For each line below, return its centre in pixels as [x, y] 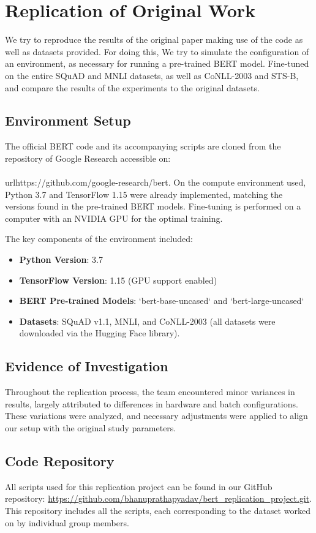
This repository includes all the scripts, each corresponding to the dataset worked [158, 510]
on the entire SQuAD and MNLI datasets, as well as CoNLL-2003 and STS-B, [152, 75]
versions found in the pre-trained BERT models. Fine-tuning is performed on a [153, 206]
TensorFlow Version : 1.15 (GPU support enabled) [118, 280]
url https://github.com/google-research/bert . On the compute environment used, [156, 182]
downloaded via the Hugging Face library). [100, 333]
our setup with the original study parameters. [91, 428]
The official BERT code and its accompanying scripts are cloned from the [143, 146]
